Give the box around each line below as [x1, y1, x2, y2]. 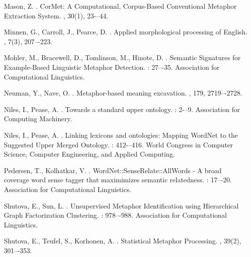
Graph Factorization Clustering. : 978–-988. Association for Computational [4, 210, 227, 220]
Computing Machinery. [4, 113, 72, 124]
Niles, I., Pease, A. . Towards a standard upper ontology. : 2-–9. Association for [4, 104, 240, 114]
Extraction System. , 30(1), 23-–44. [4, 10, 108, 20]
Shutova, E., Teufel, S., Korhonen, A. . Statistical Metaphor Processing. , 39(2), [4, 236, 241, 246]
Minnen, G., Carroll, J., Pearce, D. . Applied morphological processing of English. [4, 27, 248, 37]
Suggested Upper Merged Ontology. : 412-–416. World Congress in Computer [4, 139, 233, 149]
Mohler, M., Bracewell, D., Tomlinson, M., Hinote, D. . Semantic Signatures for [4, 52, 241, 63]
